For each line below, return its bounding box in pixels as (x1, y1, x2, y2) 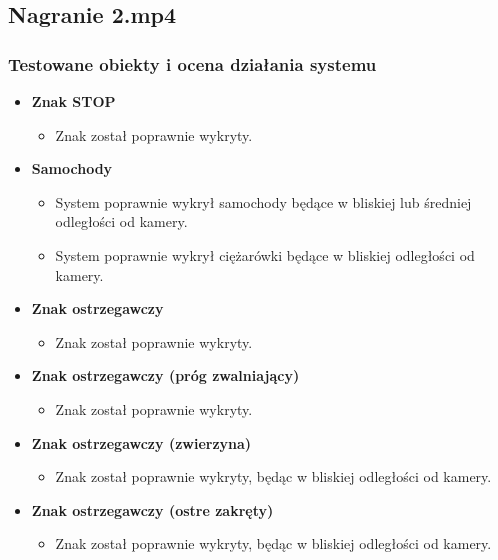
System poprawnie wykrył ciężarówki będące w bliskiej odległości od (55, 244, 475, 265)
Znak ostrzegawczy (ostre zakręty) (31, 499, 274, 520)
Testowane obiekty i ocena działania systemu (8, 51, 377, 76)
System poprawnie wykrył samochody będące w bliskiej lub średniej (55, 191, 472, 212)
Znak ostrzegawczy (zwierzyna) (31, 432, 252, 453)
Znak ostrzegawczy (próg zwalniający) (31, 365, 300, 386)
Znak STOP (31, 91, 116, 111)
